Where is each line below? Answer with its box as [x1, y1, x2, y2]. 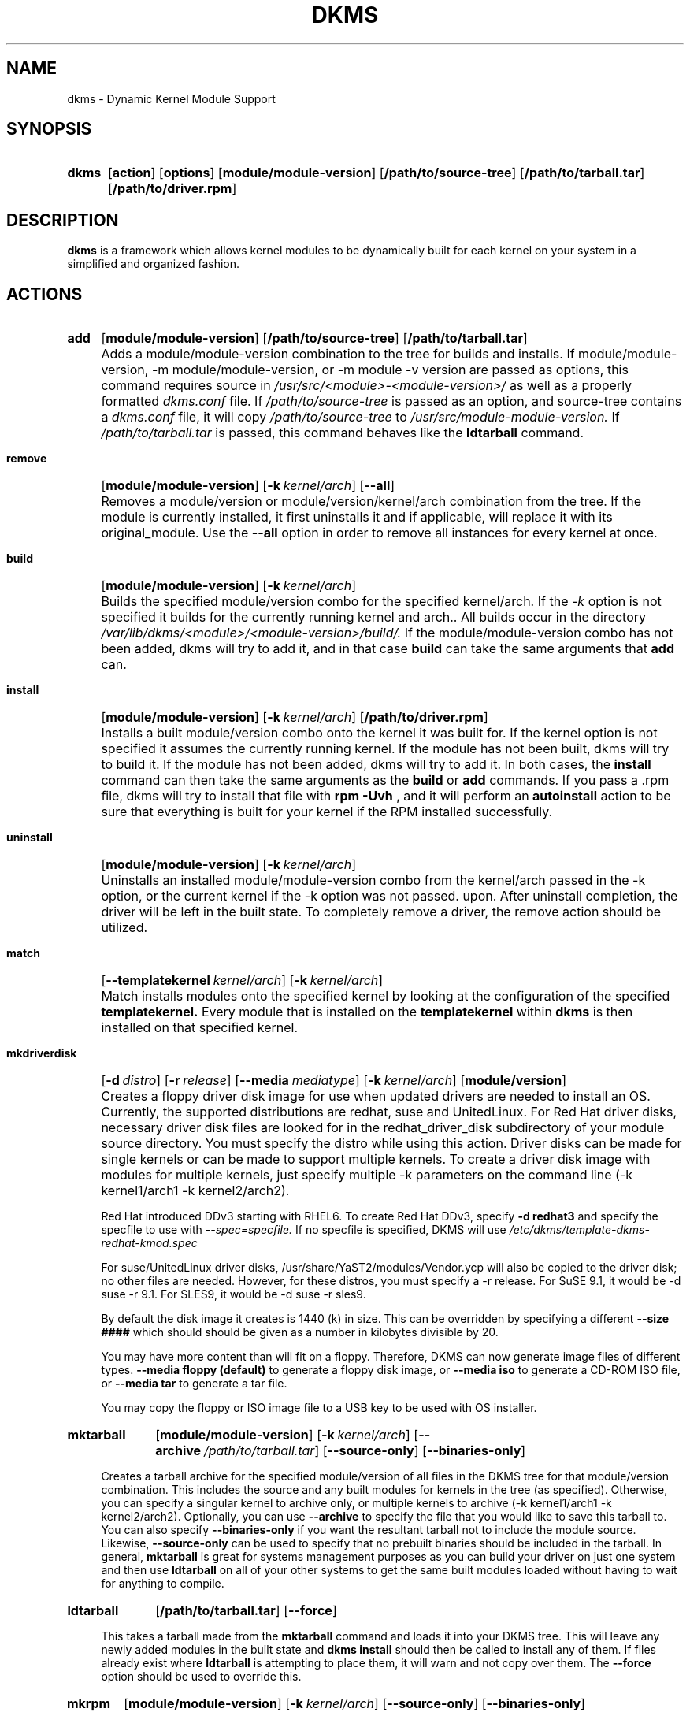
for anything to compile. [101, 1577, 224, 1591]
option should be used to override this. [101, 1670, 302, 1684]
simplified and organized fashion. [67, 257, 239, 271]
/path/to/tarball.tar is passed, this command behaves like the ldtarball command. [101, 425, 584, 441]
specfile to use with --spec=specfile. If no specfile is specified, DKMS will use [101, 1223, 506, 1237]
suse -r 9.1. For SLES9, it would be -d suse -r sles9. [101, 1287, 366, 1302]
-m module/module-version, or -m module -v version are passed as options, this [151, 362, 629, 378]
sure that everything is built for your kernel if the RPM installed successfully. [101, 804, 553, 820]
